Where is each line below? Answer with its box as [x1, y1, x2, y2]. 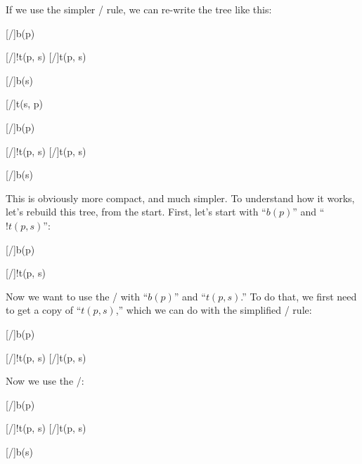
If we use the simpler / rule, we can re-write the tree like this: [6, 2, 272, 16]
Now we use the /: [6, 373, 84, 388]
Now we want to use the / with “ [6, 289, 148, 303]
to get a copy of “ [6, 303, 82, 317]
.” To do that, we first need [240, 289, 357, 303]
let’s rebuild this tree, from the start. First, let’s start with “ [6, 204, 266, 219]
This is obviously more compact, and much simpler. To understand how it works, [6, 190, 355, 205]
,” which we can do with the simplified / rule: [115, 303, 312, 317]
